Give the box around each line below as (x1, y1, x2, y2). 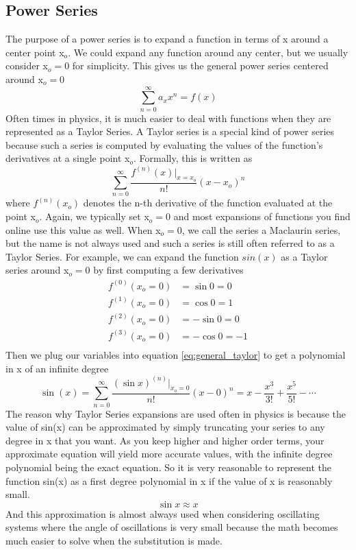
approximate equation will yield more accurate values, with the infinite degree (5, 446, 333, 461)
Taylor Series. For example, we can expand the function (5, 249, 239, 263)
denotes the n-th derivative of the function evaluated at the (83, 195, 333, 210)
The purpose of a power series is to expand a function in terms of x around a (5, 32, 329, 46)
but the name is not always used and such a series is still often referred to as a (5, 236, 335, 250)
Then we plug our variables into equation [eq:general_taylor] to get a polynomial (5, 347, 346, 361)
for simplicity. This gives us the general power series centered (72, 58, 329, 73)
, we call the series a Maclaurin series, (181, 222, 341, 237)
